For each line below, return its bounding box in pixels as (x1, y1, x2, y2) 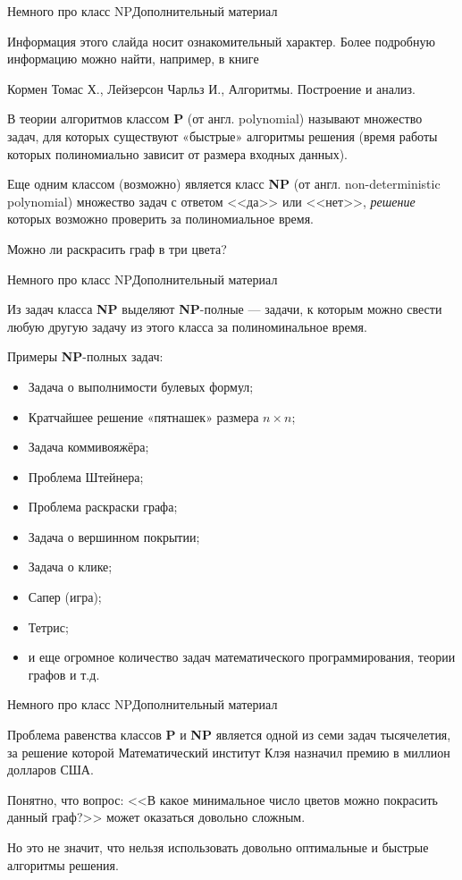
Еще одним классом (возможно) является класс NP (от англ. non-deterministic (7, 174, 441, 193)
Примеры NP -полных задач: (7, 347, 164, 366)
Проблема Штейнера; (28, 467, 144, 486)
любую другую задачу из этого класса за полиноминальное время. (7, 317, 367, 335)
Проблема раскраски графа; (28, 497, 178, 516)
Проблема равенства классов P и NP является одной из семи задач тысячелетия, (7, 725, 451, 744)
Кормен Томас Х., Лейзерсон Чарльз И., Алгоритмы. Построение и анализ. (7, 79, 416, 97)
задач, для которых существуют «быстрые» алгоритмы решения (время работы (7, 126, 438, 145)
